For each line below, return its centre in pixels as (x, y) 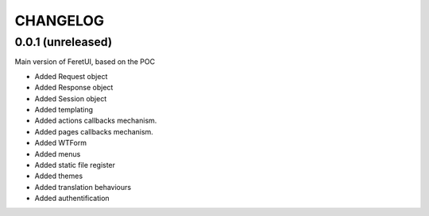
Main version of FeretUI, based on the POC (85, 62)
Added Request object (71, 76)
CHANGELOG (60, 21)
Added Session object (71, 98)
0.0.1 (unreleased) (64, 42)
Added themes (59, 176)
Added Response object (74, 88)
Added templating (64, 109)
